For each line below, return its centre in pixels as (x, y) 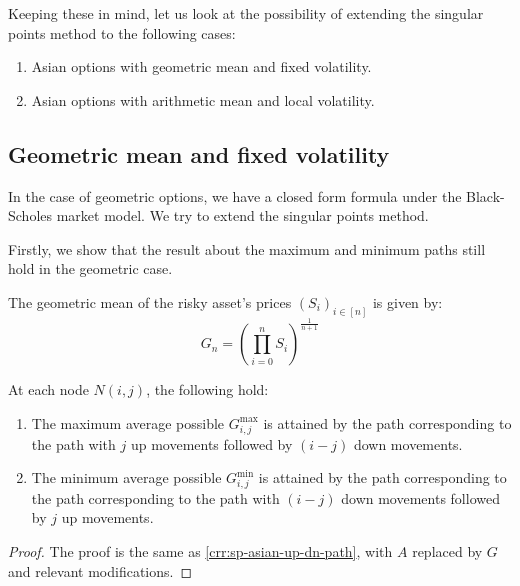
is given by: (407, 301)
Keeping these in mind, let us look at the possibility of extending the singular (246, 13)
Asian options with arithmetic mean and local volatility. (203, 99)
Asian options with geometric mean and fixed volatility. (201, 66)
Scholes (30, 215)
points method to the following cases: (122, 32)
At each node (48, 389)
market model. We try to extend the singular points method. (242, 215)
